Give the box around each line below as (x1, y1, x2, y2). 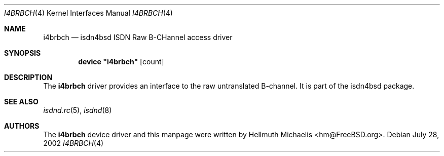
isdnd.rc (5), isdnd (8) (43, 106, 112, 114)
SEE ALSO (4, 97, 39, 106)
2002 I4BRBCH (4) (43, 139, 104, 147)
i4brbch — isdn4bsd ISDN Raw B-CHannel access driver (43, 33, 233, 42)
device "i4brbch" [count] (78, 57, 164, 66)
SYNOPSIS (4, 49, 41, 57)
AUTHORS (4, 122, 40, 130)
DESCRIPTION (4, 73, 53, 82)
